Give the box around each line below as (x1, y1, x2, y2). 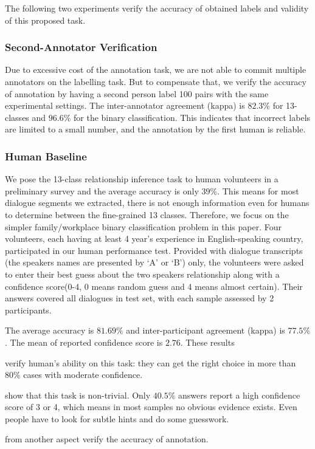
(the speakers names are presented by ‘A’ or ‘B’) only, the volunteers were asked (5, 256, 304, 269)
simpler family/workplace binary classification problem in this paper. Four (5, 220, 282, 233)
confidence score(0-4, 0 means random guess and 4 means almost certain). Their (5, 279, 303, 292)
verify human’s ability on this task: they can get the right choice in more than (5, 356, 296, 369)
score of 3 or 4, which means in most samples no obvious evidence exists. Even (5, 400, 297, 413)
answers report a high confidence (178, 388, 300, 401)
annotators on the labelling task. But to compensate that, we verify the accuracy (5, 75, 306, 87)
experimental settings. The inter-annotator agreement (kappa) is (5, 99, 245, 112)
